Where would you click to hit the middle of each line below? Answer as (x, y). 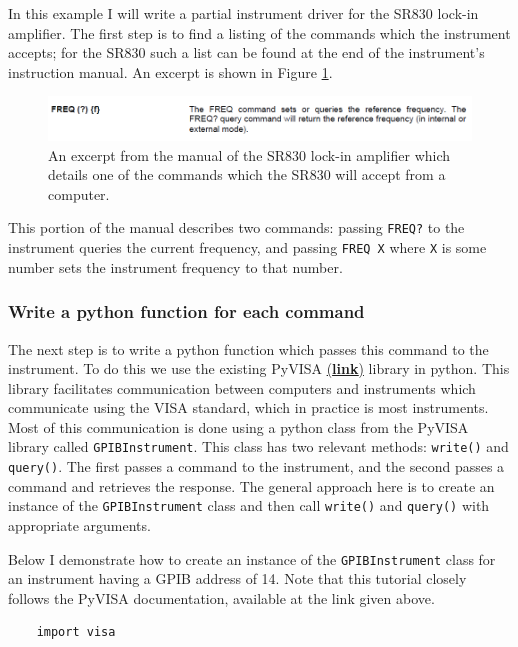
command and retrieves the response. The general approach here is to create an (251, 485)
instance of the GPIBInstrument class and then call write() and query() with (249, 505)
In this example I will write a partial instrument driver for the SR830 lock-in (243, 13)
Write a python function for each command (186, 311)
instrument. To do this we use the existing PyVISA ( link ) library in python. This (259, 368)
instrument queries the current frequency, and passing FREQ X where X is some (247, 247)
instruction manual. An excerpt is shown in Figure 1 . (170, 71)
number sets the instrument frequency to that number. (175, 266)
